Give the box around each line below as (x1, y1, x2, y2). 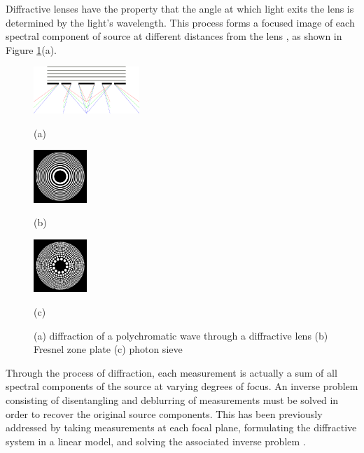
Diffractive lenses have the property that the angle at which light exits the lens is (6, 1, 354, 15)
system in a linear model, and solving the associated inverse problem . (6, 433, 306, 448)
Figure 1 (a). (6, 42, 57, 57)
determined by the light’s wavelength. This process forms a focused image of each (6, 15, 355, 29)
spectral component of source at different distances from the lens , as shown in (6, 29, 342, 43)
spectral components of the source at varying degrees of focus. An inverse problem (6, 379, 358, 393)
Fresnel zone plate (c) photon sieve (34, 342, 183, 356)
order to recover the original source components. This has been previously (6, 406, 323, 421)
